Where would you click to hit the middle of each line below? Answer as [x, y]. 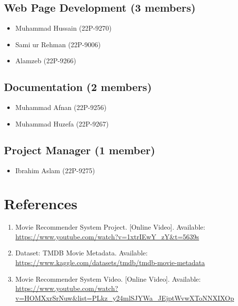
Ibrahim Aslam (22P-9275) [55, 170]
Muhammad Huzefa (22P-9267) [62, 123]
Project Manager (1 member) [80, 150]
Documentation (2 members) [78, 87]
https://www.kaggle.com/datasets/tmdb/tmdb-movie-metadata [110, 262]
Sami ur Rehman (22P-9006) [58, 44]
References [41, 204]
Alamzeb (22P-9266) [46, 61]
